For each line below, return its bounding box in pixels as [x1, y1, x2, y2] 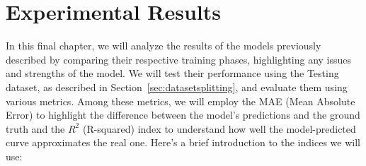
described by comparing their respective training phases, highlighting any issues [6, 52, 352, 66]
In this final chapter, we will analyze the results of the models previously [6, 38, 321, 53]
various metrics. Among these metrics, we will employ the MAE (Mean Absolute [6, 93, 355, 108]
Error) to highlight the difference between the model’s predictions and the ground [6, 107, 360, 122]
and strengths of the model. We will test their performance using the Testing [6, 66, 339, 81]
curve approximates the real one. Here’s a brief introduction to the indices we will [6, 135, 360, 150]
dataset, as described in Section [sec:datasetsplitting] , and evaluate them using [6, 79, 348, 94]
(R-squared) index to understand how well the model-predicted [82, 121, 356, 136]
